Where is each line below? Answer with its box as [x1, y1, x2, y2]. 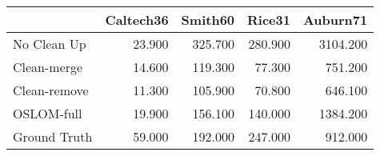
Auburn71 [302, 10, 368, 29]
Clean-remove [13, 81, 89, 99]
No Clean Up [13, 34, 86, 53]
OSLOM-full [13, 104, 82, 122]
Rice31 [247, 10, 290, 29]
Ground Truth [13, 127, 93, 146]
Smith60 [181, 10, 235, 29]
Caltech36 [105, 10, 169, 29]
